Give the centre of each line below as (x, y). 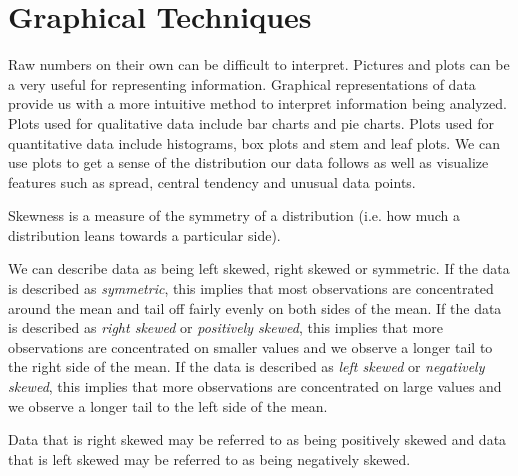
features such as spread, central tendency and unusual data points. (212, 181)
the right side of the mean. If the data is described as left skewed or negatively (246, 366)
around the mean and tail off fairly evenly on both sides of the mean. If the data (255, 307)
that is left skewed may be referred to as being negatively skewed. (209, 458)
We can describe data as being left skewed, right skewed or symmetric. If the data (259, 268)
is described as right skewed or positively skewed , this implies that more (225, 327)
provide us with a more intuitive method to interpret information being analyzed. (257, 103)
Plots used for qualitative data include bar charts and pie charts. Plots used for (251, 122)
